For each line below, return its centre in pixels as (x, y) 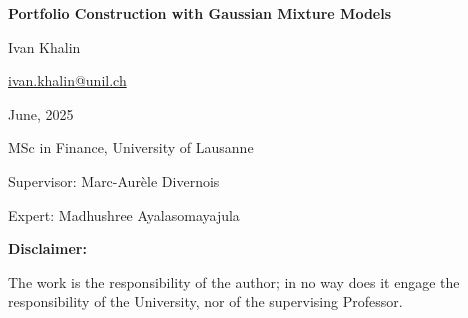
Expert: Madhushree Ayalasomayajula (124, 214)
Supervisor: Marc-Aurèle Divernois (114, 180)
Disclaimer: (47, 248)
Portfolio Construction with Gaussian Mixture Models (200, 13)
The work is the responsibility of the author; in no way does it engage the (234, 281)
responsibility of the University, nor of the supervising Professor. (205, 301)
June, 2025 (41, 113)
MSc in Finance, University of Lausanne (131, 147)
